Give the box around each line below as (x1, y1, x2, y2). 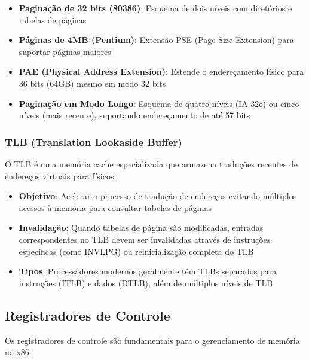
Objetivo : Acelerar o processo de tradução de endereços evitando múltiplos (19, 190, 297, 202)
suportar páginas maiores (19, 45, 111, 57)
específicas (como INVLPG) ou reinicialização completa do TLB (19, 245, 254, 257)
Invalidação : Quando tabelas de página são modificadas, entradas (19, 221, 264, 234)
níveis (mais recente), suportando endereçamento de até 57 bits (19, 109, 250, 121)
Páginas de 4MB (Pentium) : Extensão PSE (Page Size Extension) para (19, 33, 294, 46)
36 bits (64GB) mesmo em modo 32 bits (19, 77, 166, 89)
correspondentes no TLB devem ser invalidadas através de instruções (19, 233, 271, 245)
